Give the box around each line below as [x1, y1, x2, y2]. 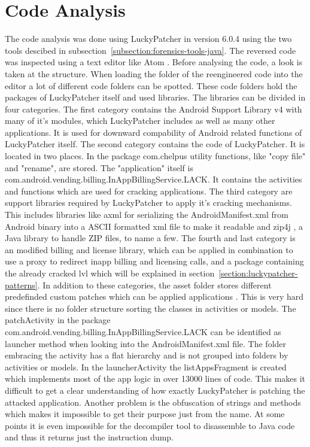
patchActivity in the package [5, 314, 111, 326]
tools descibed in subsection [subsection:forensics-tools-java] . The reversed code [5, 44, 296, 56]
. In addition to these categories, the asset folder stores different [37, 278, 272, 291]
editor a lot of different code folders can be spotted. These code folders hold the [5, 79, 297, 92]
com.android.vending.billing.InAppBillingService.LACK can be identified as [5, 325, 281, 337]
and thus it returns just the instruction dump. [5, 431, 174, 443]
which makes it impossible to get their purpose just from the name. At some [5, 408, 285, 420]
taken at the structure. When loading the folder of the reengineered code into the [5, 67, 303, 80]
